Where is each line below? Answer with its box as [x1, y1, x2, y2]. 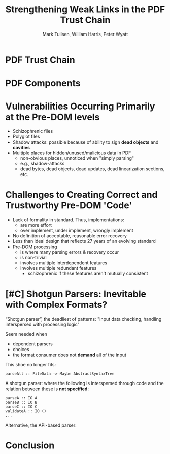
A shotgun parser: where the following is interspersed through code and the [5, 380, 164, 386]
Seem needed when [5, 331, 47, 337]
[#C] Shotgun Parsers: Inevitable [5, 288, 147, 300]
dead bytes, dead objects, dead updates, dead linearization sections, [20, 166, 165, 172]
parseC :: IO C [5, 404, 38, 409]
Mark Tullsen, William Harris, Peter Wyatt [42, 31, 128, 37]
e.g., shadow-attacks [20, 161, 65, 167]
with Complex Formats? [5, 299, 108, 310]
